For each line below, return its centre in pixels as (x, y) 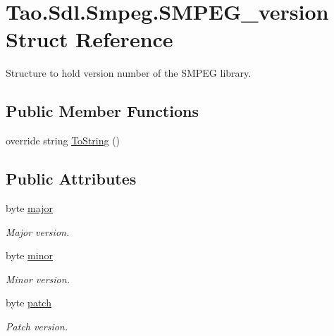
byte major (29, 207)
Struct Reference (89, 39)
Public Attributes (71, 179)
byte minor (29, 255)
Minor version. (38, 279)
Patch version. (37, 326)
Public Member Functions (102, 111)
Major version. (38, 231)
